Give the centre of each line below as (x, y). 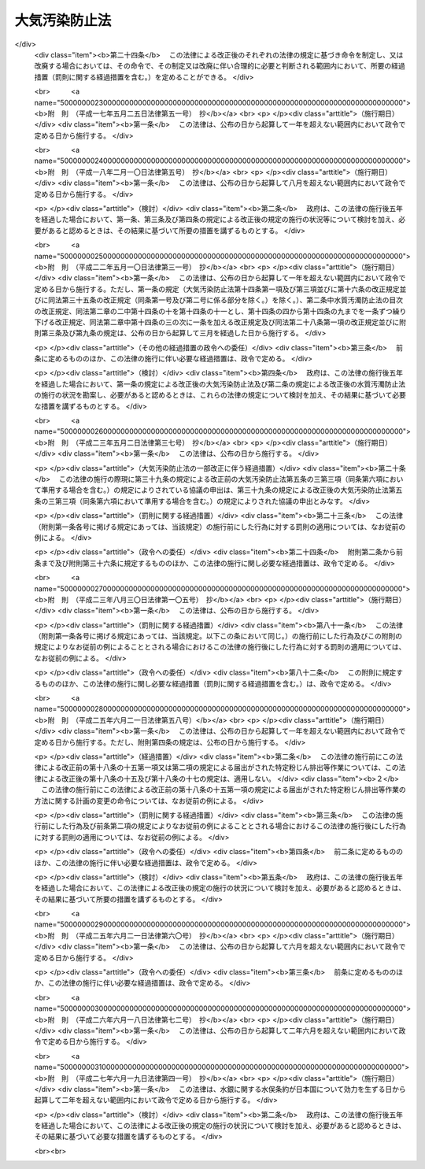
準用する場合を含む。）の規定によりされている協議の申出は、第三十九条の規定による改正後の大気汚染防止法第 (218, 490)
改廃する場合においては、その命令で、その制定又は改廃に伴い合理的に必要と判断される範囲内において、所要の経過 (220, 66)
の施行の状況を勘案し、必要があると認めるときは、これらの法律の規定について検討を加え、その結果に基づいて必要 (220, 395)
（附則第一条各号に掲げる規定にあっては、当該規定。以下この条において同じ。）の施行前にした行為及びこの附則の (218, 636)
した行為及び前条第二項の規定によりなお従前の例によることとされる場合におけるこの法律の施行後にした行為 (231, 826)
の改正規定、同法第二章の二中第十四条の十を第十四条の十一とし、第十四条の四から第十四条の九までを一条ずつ (213, 311)
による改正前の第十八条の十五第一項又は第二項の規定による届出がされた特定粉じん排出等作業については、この (220, 768)
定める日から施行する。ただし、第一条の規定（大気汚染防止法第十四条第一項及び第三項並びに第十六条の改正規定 (217, 289)
